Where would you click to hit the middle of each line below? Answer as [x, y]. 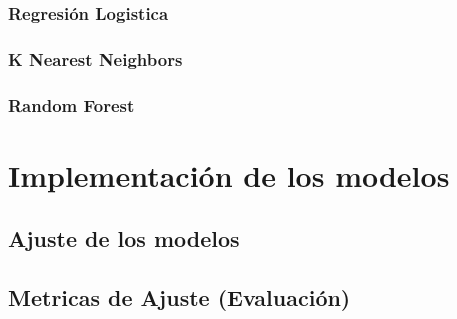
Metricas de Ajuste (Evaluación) [179, 297]
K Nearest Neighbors [95, 58]
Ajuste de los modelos [124, 238]
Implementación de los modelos [229, 174]
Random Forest [71, 104]
